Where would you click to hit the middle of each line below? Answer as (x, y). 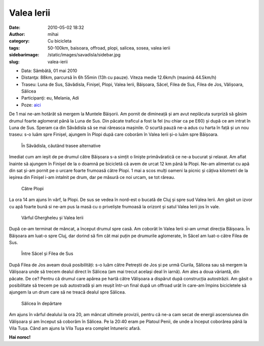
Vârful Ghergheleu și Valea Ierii (52, 218)
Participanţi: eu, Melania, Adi (50, 98)
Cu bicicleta (60, 41)
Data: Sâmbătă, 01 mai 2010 (49, 71)
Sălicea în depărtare (42, 303)
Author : (17, 34)
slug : (14, 62)
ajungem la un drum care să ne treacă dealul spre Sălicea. (67, 292)
